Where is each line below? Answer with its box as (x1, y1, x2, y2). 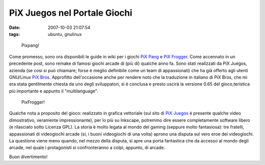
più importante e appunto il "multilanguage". (9, 88, 98, 94)
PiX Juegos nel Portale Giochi (9, 7, 132, 18)
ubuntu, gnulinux (48, 31, 82, 37)
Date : (9, 25, 21, 30)
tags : (9, 31, 20, 37)
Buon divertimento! (9, 154, 48, 160)
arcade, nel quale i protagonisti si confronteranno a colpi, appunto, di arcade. (9, 145, 165, 151)
